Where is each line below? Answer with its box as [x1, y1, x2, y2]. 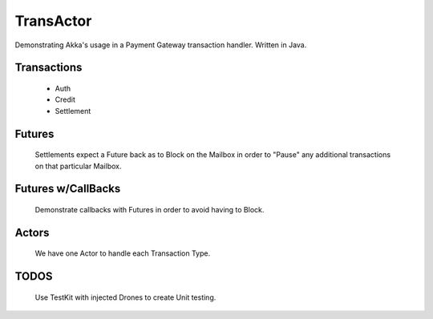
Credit [55, 95, 75, 104]
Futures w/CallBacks [14, 182, 121, 196]
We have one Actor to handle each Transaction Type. [34, 248, 211, 258]
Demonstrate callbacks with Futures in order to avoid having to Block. [34, 204, 265, 214]
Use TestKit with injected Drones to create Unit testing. [34, 293, 216, 302]
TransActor [14, 12, 92, 30]
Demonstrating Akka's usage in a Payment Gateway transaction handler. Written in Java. [14, 40, 307, 50]
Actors [14, 225, 50, 240]
